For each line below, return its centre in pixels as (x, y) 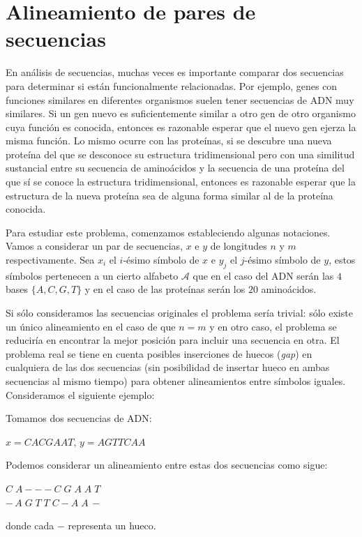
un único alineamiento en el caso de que (91, 326)
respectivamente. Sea (50, 260)
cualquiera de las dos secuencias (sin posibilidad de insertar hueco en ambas (168, 367)
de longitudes (239, 246)
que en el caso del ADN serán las (263, 275)
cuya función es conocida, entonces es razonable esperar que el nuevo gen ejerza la (181, 127)
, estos (342, 260)
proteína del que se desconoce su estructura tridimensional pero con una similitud (180, 154)
